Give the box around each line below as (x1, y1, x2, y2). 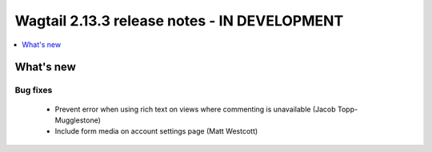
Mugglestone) (54, 115, 102, 125)
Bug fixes (14, 84, 53, 95)
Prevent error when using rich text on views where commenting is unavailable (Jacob (54, 104, 336, 114)
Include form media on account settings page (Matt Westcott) (54, 127, 258, 136)
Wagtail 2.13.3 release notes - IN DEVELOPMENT (14, 12, 344, 29)
